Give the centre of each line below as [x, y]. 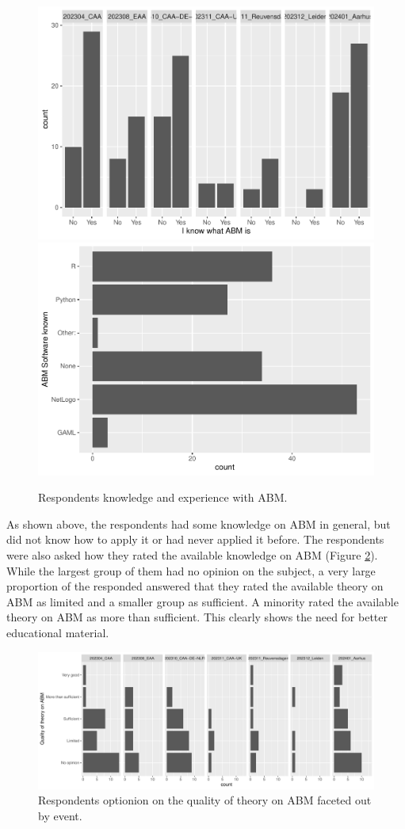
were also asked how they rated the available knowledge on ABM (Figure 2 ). [192, 555]
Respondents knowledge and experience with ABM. [163, 497]
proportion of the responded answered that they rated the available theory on [195, 586]
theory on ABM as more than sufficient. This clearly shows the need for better [197, 617]
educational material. [58, 632]
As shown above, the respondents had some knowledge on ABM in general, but [199, 523]
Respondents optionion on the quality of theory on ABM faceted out [205, 800]
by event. [60, 815]
